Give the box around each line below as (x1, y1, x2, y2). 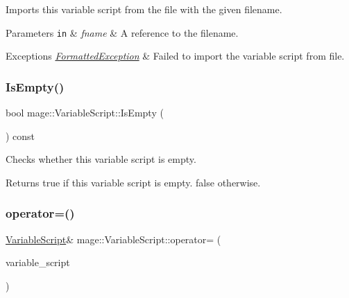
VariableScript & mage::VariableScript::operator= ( (6, 231, 221, 246)
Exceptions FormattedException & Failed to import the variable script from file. (6, 49, 345, 63)
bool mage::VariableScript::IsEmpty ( (6, 105, 164, 120)
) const (6, 128, 35, 143)
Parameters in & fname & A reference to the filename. (6, 25, 239, 40)
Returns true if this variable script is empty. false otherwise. (6, 175, 261, 189)
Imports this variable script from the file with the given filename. (6, 2, 282, 16)
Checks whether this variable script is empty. (6, 152, 196, 166)
